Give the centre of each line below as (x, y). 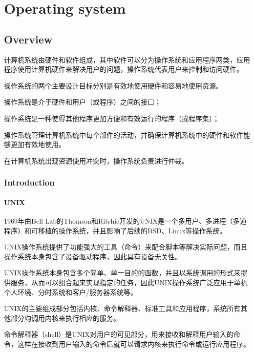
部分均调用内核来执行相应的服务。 (65, 318)
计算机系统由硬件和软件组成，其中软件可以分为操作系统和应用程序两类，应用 (127, 59)
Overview (28, 39)
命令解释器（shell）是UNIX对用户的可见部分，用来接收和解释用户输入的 (119, 334)
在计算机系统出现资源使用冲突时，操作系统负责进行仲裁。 (96, 160)
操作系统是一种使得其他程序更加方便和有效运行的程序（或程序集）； (112, 118)
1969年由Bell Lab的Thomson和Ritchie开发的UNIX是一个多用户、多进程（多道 (125, 220)
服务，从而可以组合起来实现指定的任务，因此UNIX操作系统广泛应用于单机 (129, 282)
